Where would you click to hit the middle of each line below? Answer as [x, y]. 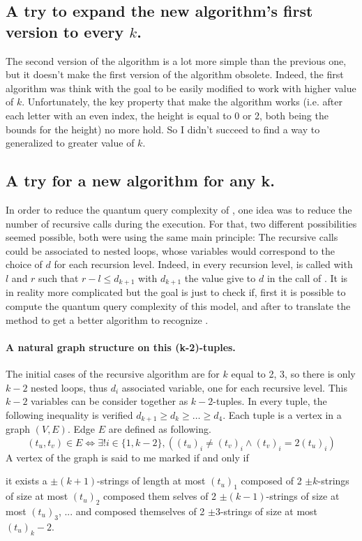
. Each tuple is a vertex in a [282, 414]
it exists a [27, 481]
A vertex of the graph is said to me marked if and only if [127, 457]
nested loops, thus [69, 387]
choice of [24, 264]
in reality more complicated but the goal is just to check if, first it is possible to [176, 292]
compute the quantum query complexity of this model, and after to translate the [178, 305]
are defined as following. [160, 429]
